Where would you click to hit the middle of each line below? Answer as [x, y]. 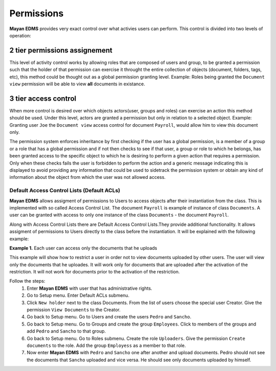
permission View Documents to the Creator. [74, 310]
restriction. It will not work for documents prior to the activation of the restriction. [95, 272]
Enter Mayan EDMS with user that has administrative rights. [90, 288]
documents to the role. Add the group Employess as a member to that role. [106, 345]
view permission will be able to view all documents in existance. [77, 84]
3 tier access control [43, 98]
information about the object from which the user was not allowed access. [88, 177]
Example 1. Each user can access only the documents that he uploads [83, 248]
